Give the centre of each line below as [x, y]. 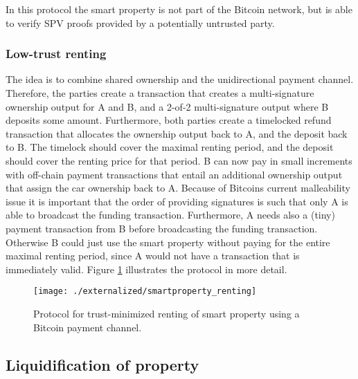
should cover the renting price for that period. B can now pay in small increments [179, 160]
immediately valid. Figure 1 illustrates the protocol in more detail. [146, 269]
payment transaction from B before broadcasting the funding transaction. [162, 228]
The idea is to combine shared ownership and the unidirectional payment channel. [180, 79]
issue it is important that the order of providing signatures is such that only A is [177, 201]
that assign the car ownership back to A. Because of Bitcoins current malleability [178, 188]
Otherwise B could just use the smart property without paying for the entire [168, 242]
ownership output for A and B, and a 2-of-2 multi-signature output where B [167, 106]
